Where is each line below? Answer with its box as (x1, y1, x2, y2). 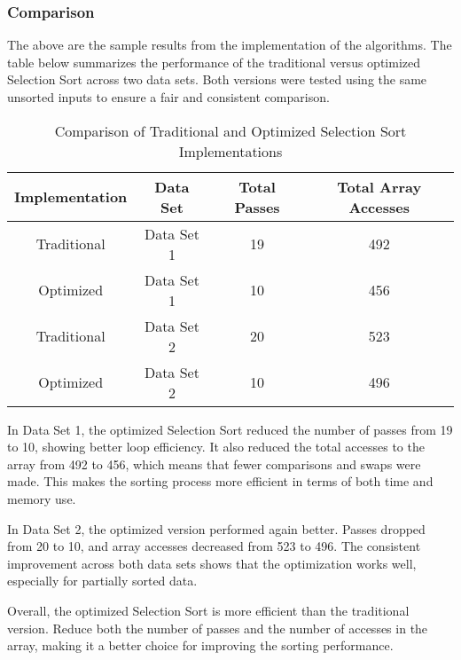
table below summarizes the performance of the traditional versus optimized (7, 52, 420, 71)
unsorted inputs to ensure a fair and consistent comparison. (7, 88, 330, 106)
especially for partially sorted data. (7, 571, 198, 590)
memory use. (7, 489, 76, 507)
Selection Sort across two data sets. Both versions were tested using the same (7, 70, 427, 89)
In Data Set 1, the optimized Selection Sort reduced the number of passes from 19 (7, 420, 453, 438)
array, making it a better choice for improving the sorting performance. (7, 636, 394, 655)
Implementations (178, 140, 283, 161)
